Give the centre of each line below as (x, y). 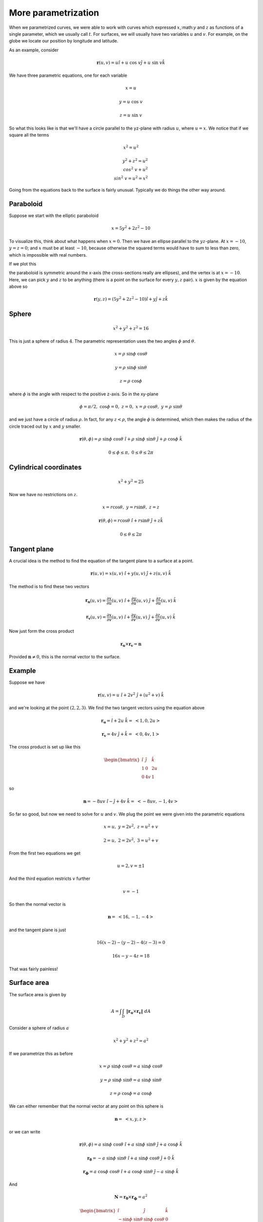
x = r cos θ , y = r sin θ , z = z (131, 507)
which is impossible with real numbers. (48, 255)
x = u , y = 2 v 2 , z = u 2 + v (131, 826)
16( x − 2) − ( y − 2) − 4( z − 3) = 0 (131, 942)
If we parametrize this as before (41, 1054)
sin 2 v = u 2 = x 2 (131, 178)
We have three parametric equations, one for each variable (68, 75)
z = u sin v (131, 115)
